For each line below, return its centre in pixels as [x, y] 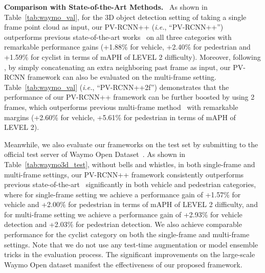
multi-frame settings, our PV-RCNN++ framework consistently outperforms [124, 174]
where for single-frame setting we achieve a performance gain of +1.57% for [123, 194]
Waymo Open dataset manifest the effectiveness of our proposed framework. [123, 264]
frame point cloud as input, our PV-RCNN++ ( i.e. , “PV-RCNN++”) [114, 27]
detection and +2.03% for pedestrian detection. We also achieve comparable [123, 224]
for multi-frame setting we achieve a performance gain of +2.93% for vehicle [123, 214]
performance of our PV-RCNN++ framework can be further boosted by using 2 [129, 97]
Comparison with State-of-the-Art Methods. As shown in [106, 7]
